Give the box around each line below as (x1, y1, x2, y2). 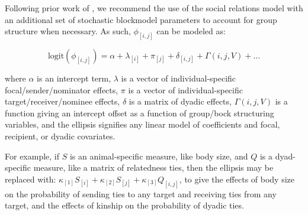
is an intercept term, (37, 72, 111, 84)
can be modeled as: (156, 25, 226, 37)
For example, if (5, 149, 60, 162)
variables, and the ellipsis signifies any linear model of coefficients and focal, (5, 118, 280, 131)
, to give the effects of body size (179, 172, 295, 185)
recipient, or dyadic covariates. (5, 130, 115, 142)
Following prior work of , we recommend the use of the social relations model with (5, 2, 303, 14)
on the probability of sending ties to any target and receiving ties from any (5, 187, 277, 200)
